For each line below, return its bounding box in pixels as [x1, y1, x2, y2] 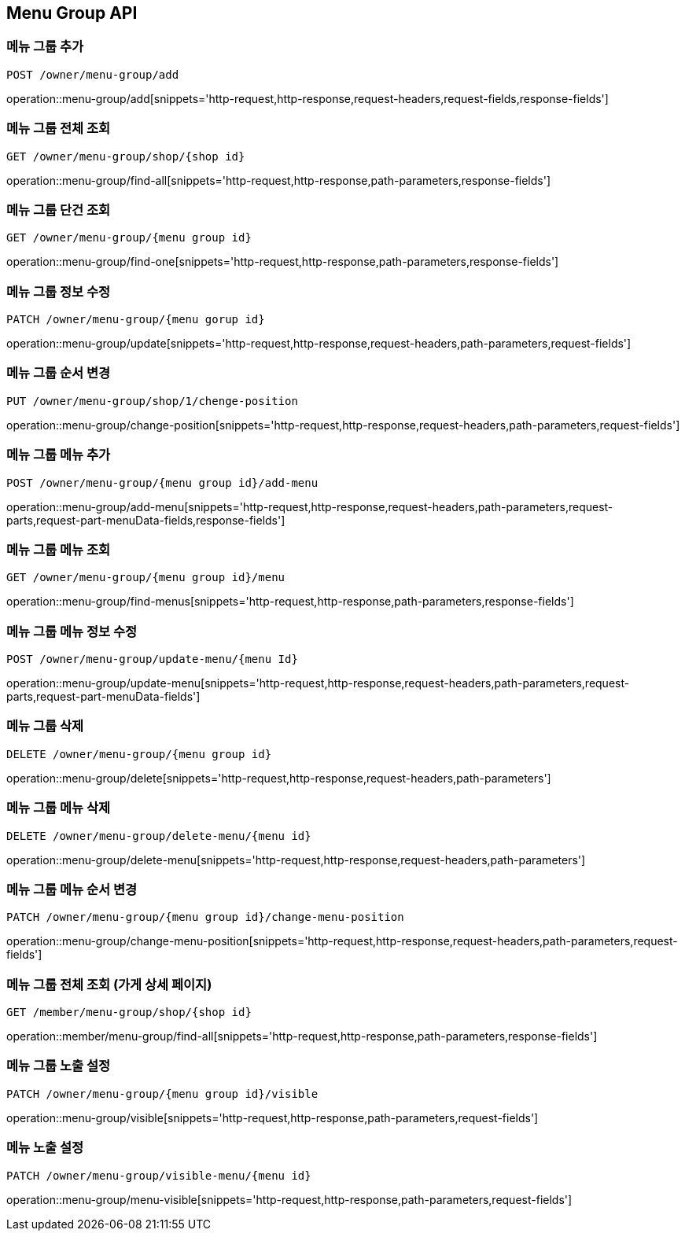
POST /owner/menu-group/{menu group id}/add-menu [6, 476, 319, 489]
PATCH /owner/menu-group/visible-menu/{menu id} [6, 1169, 311, 1182]
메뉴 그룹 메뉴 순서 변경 [6, 881, 138, 897]
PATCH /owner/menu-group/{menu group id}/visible [6, 1087, 319, 1100]
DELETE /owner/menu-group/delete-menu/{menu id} [6, 829, 311, 842]
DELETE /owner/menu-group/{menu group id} [6, 747, 272, 760]
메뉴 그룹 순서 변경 [6, 365, 111, 381]
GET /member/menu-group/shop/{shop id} [6, 1006, 252, 1019]
